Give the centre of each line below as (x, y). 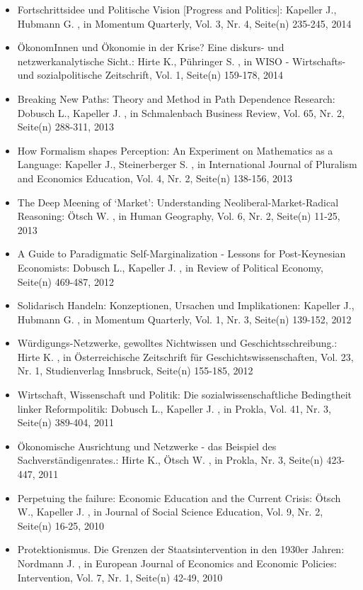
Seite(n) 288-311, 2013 (65, 127)
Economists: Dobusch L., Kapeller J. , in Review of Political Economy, (170, 267)
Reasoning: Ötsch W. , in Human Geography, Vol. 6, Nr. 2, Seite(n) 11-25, (179, 216)
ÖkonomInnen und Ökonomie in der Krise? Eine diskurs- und (151, 47)
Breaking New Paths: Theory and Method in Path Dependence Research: (176, 98)
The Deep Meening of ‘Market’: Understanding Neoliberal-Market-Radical (178, 202)
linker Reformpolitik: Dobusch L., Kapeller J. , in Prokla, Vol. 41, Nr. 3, (174, 408)
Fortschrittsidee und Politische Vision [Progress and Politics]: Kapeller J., (177, 9)
